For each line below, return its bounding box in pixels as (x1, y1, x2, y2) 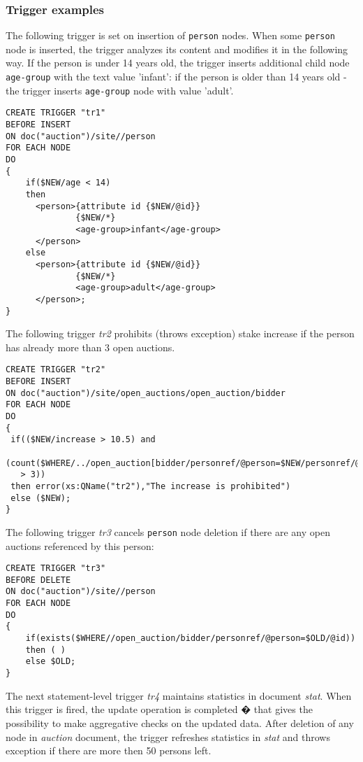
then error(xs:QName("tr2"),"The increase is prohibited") (10, 481, 291, 491)
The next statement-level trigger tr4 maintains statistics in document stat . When (6, 688, 352, 703)
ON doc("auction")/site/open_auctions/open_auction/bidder (6, 388, 286, 398)
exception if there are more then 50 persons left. (6, 743, 212, 758)
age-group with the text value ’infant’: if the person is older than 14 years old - (6, 69, 347, 84)
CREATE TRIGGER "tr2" (6, 365, 106, 375)
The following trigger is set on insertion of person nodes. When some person (6, 28, 335, 43)
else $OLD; (25, 656, 76, 667)
